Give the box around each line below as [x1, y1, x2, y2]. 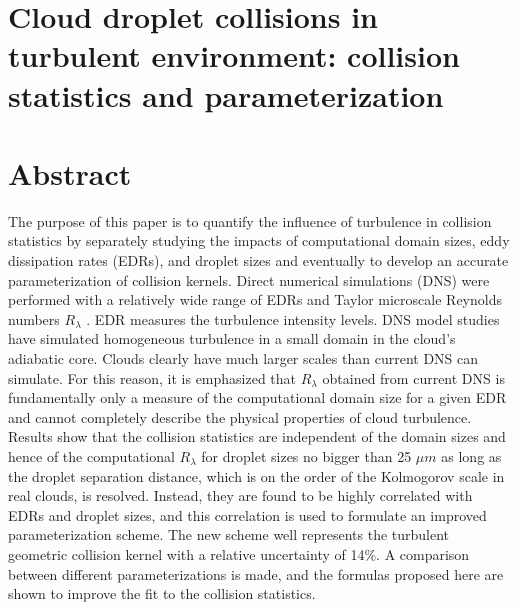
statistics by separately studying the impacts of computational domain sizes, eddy [8, 230, 510, 251]
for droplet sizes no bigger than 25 [201, 446, 412, 466]
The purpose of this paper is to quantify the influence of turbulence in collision [8, 210, 492, 231]
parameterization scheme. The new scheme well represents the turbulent [8, 524, 450, 545]
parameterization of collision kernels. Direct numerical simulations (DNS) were [8, 269, 490, 290]
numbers [8, 308, 60, 329]
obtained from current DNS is [322, 367, 505, 388]
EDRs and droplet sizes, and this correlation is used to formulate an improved [8, 504, 487, 525]
